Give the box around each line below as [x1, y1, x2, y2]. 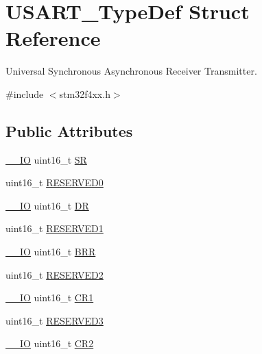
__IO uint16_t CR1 [5, 290, 94, 305]
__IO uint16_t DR [5, 198, 89, 212]
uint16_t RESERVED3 [5, 313, 104, 327]
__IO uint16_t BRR [5, 244, 96, 259]
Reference [5, 24, 101, 52]
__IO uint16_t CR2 [5, 336, 94, 351]
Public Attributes [5, 120, 133, 141]
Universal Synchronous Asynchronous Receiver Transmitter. [5, 64, 257, 78]
